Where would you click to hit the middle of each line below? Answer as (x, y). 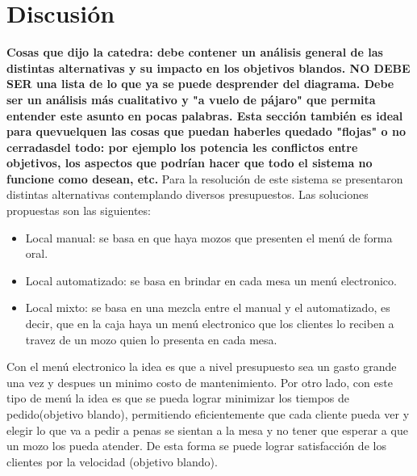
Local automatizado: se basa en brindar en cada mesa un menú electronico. (211, 280)
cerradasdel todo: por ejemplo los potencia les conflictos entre (182, 147)
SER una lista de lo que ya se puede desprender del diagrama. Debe (200, 84)
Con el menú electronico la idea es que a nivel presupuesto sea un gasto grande (202, 366)
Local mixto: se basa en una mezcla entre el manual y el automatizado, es (208, 308)
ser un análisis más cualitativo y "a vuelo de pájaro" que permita (191, 99)
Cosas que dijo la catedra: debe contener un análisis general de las (195, 52)
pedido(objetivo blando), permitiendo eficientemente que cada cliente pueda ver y (208, 414)
